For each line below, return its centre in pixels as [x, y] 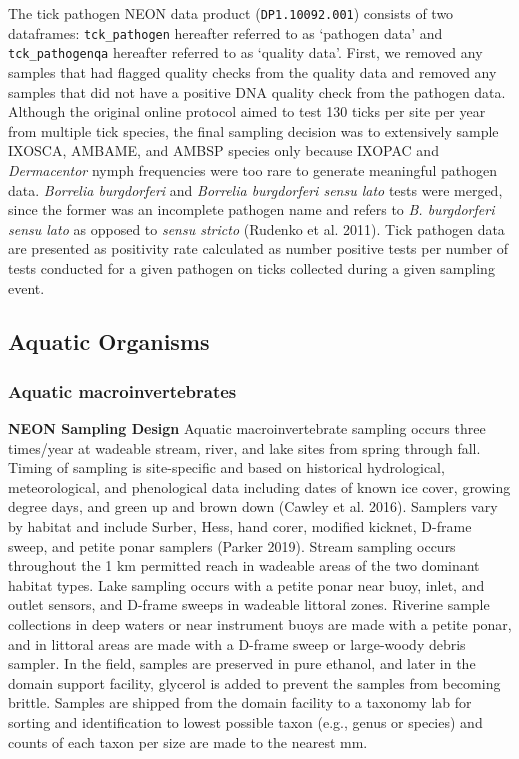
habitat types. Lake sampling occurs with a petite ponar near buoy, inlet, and [246, 584]
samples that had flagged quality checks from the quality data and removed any [252, 71]
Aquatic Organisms [109, 341]
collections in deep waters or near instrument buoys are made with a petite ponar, [260, 624]
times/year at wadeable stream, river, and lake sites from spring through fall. [244, 447]
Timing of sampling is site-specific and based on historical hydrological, [226, 467]
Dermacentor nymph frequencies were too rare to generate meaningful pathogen [253, 169]
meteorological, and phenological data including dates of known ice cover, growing [259, 486]
